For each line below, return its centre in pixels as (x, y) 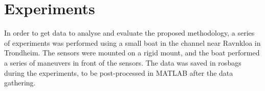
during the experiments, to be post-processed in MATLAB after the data (119, 72)
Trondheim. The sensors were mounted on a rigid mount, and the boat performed (132, 53)
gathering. (20, 83)
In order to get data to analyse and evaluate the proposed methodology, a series (129, 33)
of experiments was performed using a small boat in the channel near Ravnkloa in (132, 42)
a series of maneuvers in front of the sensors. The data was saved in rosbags (123, 62)
